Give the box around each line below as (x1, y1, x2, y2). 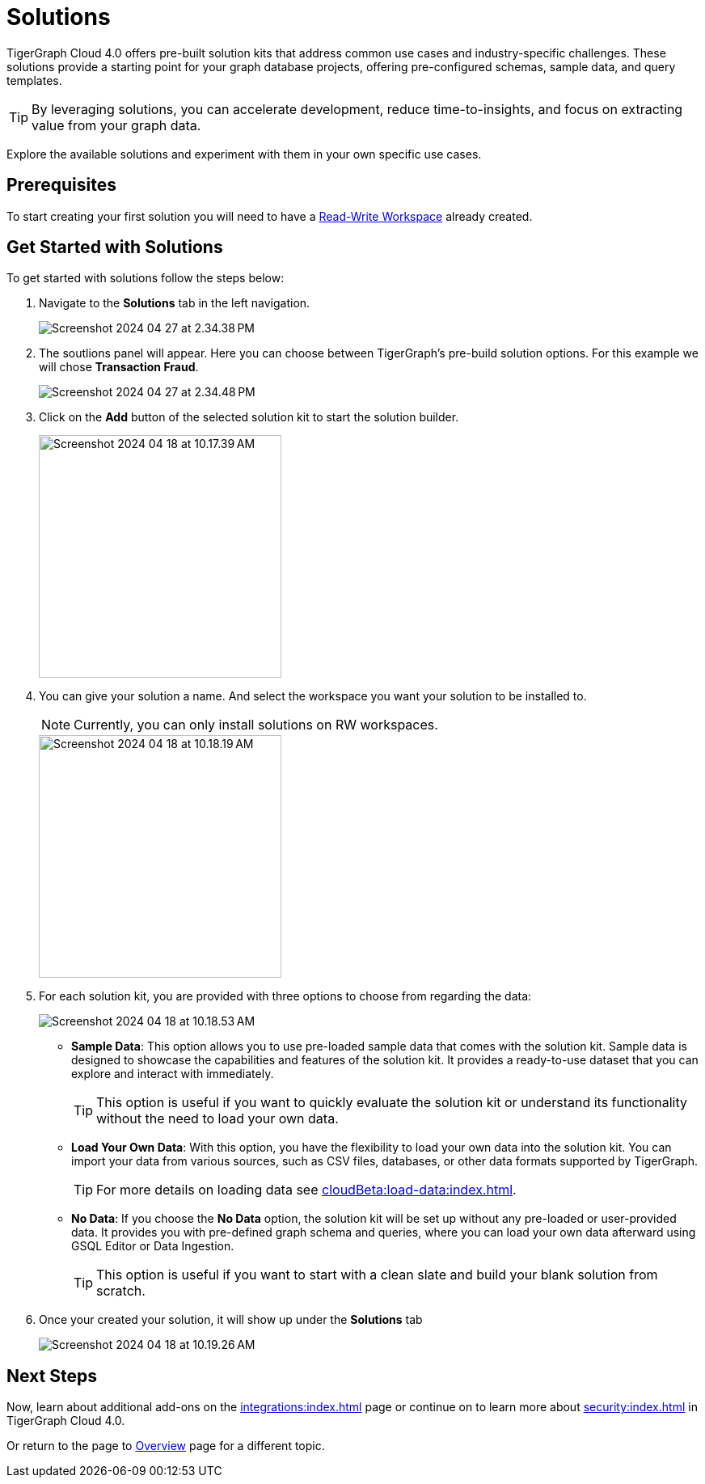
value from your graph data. (32, 116, 201, 133)
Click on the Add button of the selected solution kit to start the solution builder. (39, 410, 459, 425)
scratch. (96, 1283, 146, 1300)
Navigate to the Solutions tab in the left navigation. (39, 296, 310, 311)
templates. (6, 73, 62, 87)
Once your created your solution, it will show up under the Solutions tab (39, 1313, 423, 1327)
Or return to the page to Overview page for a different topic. (6, 1439, 325, 1453)
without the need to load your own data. (96, 1110, 339, 1127)
